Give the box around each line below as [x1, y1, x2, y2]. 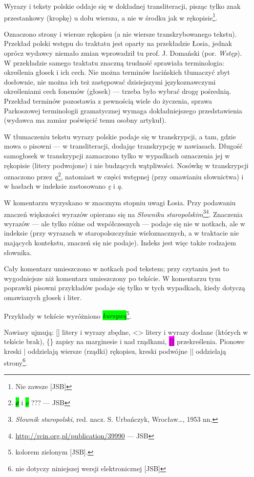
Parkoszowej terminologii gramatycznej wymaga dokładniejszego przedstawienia [4, 105, 242, 115]
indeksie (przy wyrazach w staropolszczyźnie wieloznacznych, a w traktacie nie [4, 228, 239, 238]
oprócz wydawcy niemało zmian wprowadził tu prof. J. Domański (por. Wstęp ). [4, 48, 242, 58]
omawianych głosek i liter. [4, 292, 82, 302]
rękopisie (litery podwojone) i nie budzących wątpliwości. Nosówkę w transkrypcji [4, 160, 249, 170]
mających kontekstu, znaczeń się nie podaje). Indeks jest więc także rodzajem [4, 238, 236, 248]
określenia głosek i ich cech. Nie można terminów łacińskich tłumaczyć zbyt [4, 67, 230, 77]
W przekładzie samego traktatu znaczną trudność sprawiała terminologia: [4, 57, 224, 67]
